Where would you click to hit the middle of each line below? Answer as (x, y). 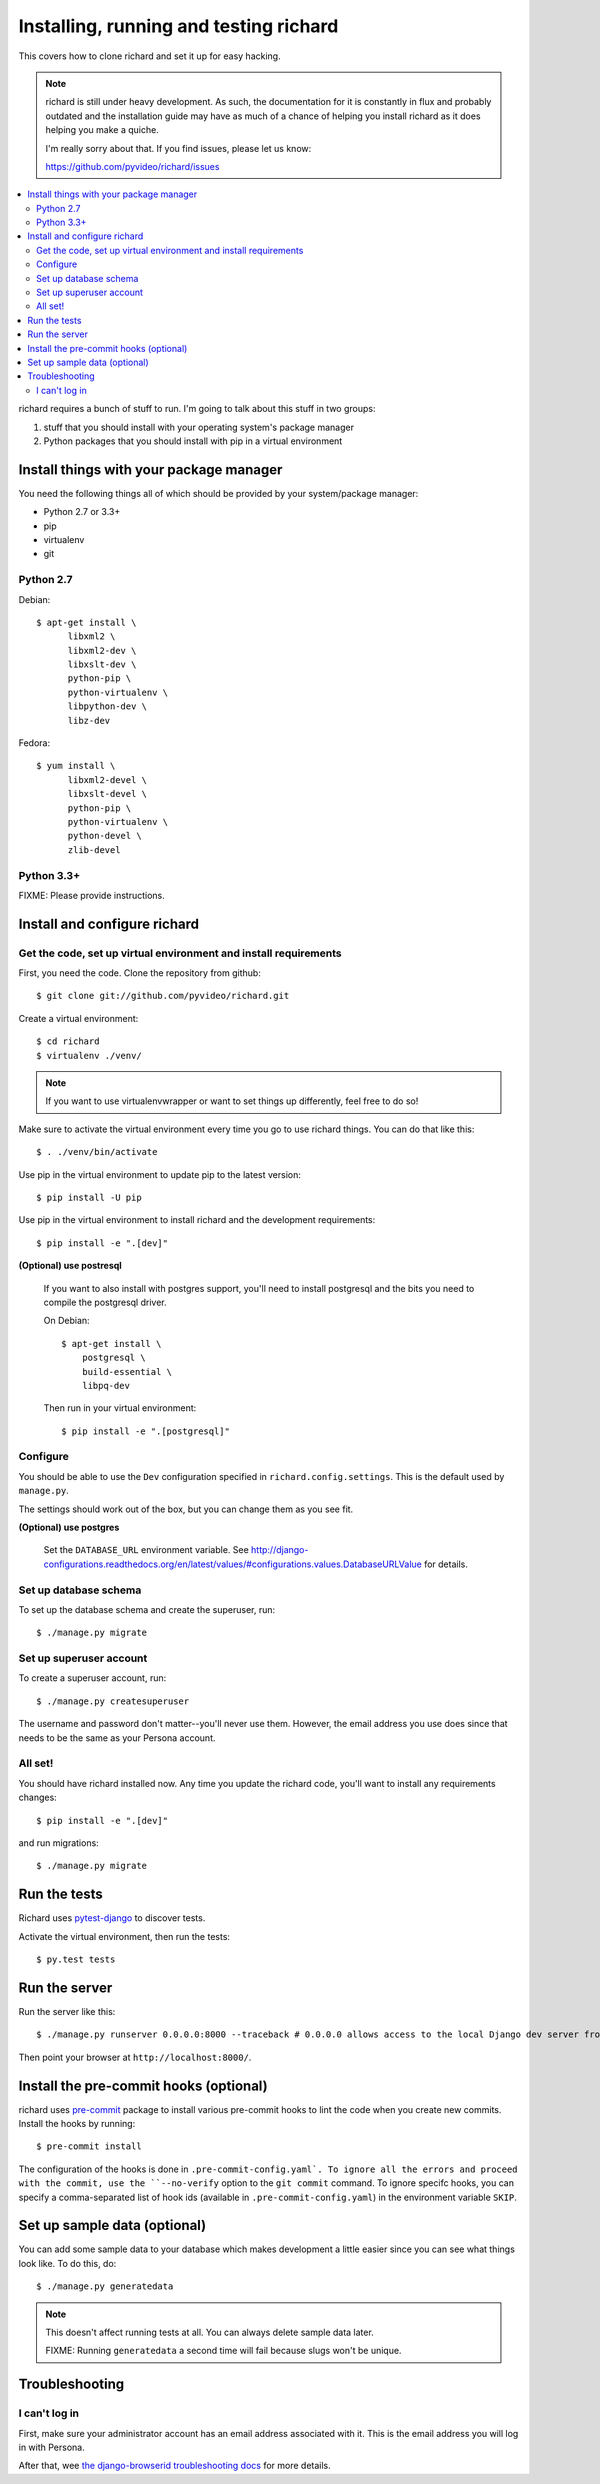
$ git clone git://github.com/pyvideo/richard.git (163, 996)
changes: (37, 1797)
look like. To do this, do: (67, 2263)
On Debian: (66, 1321)
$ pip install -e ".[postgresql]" (145, 1431)
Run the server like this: (67, 2011)
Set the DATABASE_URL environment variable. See (146, 1550)
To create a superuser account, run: (92, 1678)
